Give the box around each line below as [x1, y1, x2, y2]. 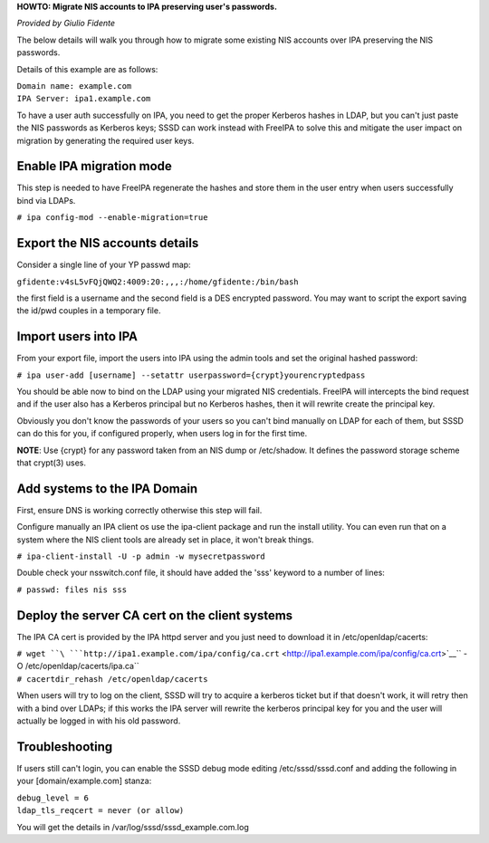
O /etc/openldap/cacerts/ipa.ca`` [16, 661, 139, 672]
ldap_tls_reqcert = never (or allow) [16, 806, 185, 816]
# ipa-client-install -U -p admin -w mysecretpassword [16, 551, 266, 561]
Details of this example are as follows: [16, 63, 158, 74]
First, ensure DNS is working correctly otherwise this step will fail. [16, 504, 263, 515]
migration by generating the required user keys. [16, 135, 195, 146]
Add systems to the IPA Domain [16, 481, 198, 496]
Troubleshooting [16, 739, 113, 754]
